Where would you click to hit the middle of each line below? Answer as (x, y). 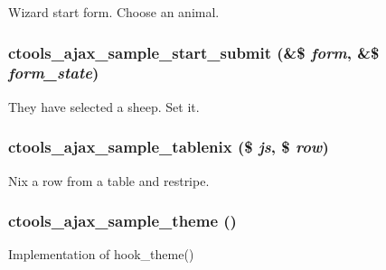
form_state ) (54, 73)
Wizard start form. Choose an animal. (114, 12)
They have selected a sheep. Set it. (104, 106)
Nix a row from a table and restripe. (109, 180)
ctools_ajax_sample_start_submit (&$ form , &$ (194, 52)
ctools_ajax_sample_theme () (122, 221)
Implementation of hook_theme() (101, 254)
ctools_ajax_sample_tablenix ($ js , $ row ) (169, 147)
